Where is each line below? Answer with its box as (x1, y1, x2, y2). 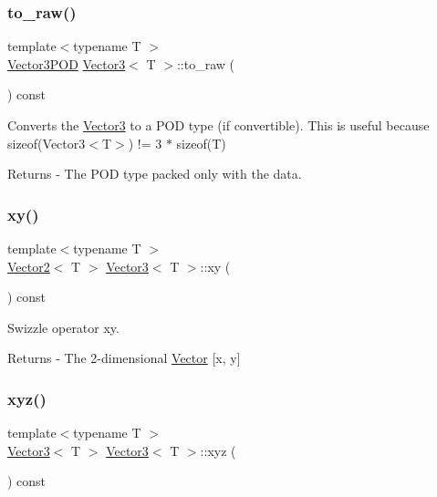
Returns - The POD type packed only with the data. (7, 164, 302, 183)
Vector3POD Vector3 (7, 54, 126, 73)
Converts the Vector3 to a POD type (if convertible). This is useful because (7, 116, 430, 134)
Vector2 (7, 256, 50, 275)
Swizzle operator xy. (7, 317, 120, 337)
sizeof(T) (176, 133, 226, 152)
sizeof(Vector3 (7, 133, 86, 152)
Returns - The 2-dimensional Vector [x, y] (7, 348, 241, 368)
